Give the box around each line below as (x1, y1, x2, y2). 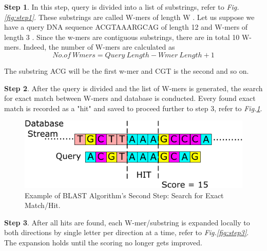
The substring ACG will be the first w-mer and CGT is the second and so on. (4, 65, 249, 76)
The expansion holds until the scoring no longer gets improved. (4, 237, 202, 248)
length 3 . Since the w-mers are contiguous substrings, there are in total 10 (4, 31, 240, 42)
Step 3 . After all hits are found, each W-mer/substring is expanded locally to (4, 217, 250, 227)
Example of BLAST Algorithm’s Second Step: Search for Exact (25, 190, 224, 200)
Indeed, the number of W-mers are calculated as (23, 41, 175, 52)
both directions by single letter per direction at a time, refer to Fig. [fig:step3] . (4, 227, 249, 238)
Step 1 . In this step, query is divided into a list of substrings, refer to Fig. (4, 2, 239, 12)
